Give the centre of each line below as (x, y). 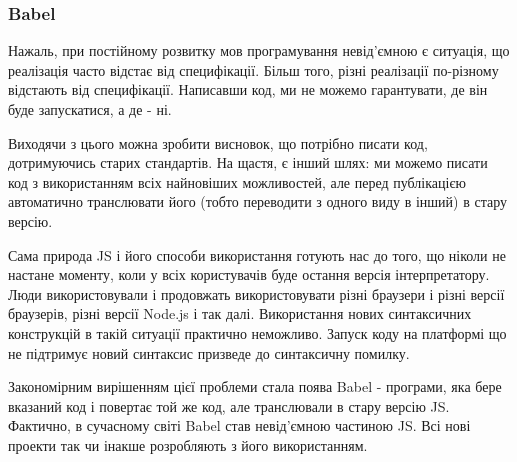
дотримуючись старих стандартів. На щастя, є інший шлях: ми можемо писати (248, 162)
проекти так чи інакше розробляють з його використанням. (188, 444)
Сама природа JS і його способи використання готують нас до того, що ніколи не (257, 254)
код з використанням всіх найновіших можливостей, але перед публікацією (237, 181)
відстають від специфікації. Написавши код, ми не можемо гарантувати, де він (248, 89)
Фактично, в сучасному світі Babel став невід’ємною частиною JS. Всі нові (239, 425)
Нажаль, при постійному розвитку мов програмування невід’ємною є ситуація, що (259, 50)
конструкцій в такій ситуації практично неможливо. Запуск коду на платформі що (257, 332)
